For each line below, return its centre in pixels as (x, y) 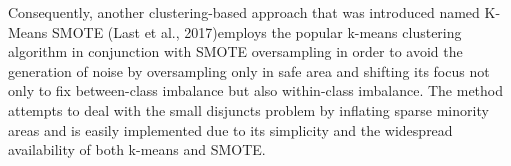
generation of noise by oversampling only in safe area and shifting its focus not (249, 70)
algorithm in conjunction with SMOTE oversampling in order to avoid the (235, 51)
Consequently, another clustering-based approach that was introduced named (244, 12)
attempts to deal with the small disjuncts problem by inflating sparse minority (248, 109)
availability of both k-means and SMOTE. (137, 149)
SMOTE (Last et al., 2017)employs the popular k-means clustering (257, 31)
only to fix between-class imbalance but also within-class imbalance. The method (256, 90)
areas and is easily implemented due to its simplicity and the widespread (230, 129)
